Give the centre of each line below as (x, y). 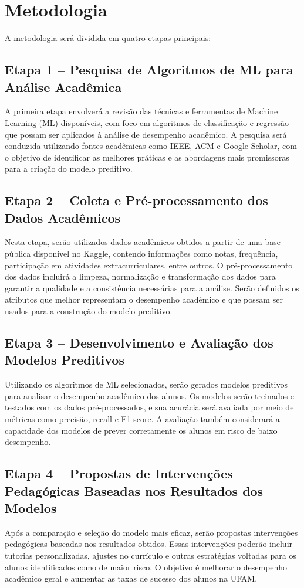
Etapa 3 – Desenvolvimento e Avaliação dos (139, 343)
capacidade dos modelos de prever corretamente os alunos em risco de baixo (141, 430)
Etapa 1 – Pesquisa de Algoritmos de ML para (149, 69)
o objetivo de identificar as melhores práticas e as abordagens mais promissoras (147, 157)
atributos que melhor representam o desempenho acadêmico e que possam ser (144, 299)
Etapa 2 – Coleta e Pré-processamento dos (136, 200)
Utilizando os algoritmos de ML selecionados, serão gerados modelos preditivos (146, 384)
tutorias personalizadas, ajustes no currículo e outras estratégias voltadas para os (151, 555)
